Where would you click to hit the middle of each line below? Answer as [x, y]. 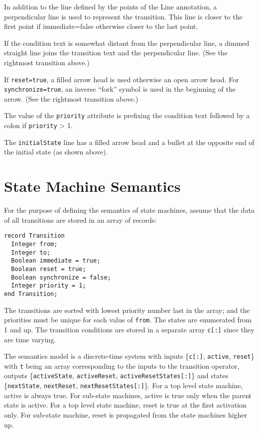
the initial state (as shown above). [56, 152]
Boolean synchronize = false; [61, 277]
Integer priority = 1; [49, 286]
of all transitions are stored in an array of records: [80, 219]
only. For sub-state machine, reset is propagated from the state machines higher [126, 414]
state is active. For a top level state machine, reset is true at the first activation [125, 405]
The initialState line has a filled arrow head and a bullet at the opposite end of [129, 142]
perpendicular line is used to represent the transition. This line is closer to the [123, 16]
